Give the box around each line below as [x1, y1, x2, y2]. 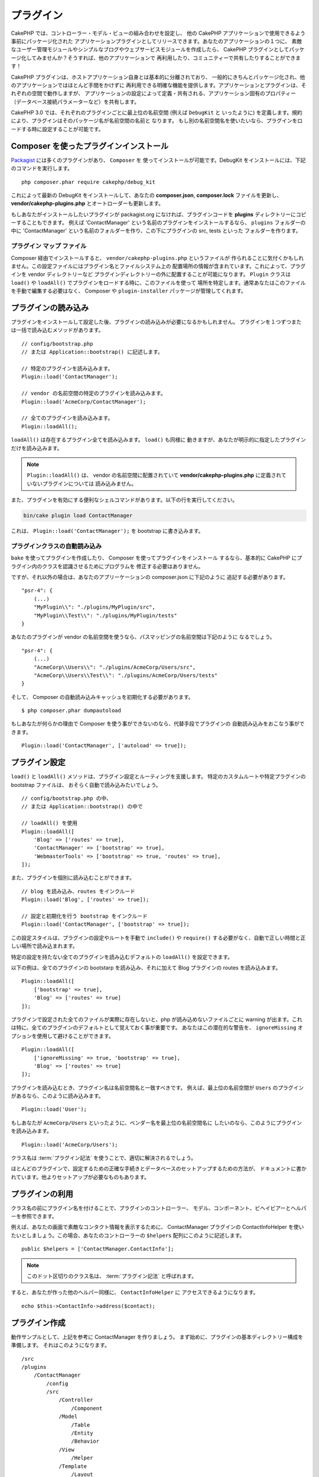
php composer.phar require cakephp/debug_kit [21, 178, 156, 186]
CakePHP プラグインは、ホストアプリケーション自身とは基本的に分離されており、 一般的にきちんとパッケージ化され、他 [11, 73, 305, 80]
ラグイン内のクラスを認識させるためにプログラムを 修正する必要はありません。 [11, 562, 204, 570]
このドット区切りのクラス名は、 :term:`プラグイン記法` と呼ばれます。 [27, 1273, 197, 1280]
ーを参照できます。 [11, 1213, 57, 1220]
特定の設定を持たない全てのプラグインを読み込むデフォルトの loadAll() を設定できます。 [11, 953, 233, 960]
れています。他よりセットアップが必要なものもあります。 [11, 1173, 150, 1180]
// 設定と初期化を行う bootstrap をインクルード [21, 913, 148, 920]
